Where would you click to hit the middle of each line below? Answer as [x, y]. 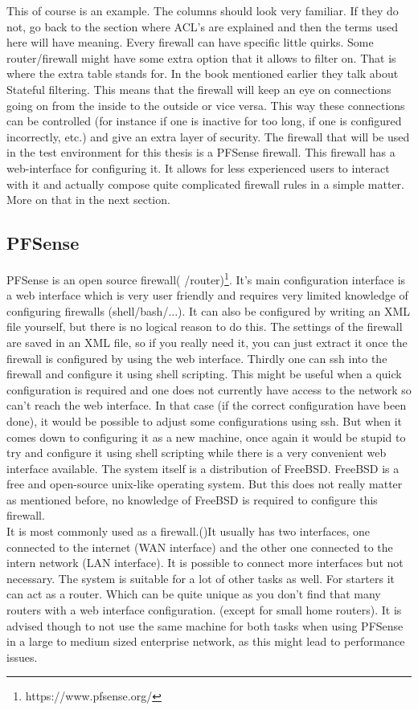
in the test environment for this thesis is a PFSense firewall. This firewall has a [201, 152]
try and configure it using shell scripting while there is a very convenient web [197, 453]
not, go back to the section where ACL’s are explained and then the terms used [203, 26]
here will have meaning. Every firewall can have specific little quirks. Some [190, 42]
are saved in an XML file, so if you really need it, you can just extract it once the [207, 342]
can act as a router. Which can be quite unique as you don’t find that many [194, 594]
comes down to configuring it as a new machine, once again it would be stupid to [206, 437]
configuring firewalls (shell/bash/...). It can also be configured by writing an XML [208, 310]
